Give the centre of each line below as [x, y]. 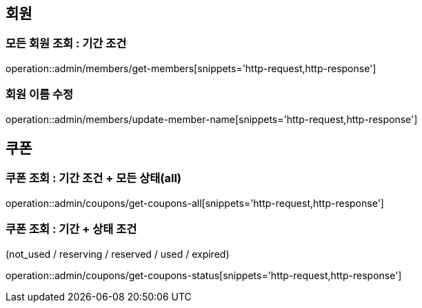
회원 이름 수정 [40, 95]
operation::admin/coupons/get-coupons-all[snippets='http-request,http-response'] [195, 203]
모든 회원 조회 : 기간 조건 [66, 44]
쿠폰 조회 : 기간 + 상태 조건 [71, 229]
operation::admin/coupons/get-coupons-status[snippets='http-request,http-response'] [204, 275]
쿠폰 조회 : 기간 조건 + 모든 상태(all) [93, 178]
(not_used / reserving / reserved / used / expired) [118, 254]
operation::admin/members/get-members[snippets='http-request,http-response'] [191, 68]
